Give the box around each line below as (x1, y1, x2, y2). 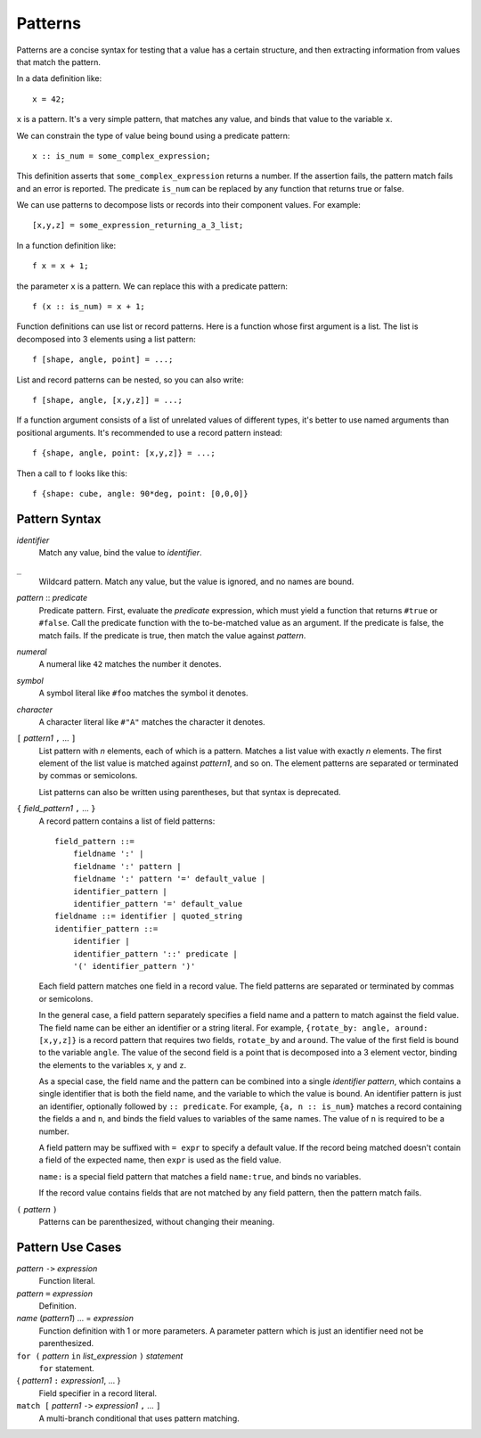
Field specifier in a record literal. (38, 1387, 158, 1399)
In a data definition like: (16, 73, 102, 84)
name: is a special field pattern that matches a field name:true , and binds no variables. (38, 1171, 362, 1181)
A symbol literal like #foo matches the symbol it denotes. (38, 687, 249, 699)
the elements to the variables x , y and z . (38, 1059, 187, 1070)
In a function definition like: (16, 240, 116, 251)
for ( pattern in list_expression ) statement (16, 1351, 183, 1361)
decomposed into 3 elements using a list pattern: (16, 333, 196, 344)
